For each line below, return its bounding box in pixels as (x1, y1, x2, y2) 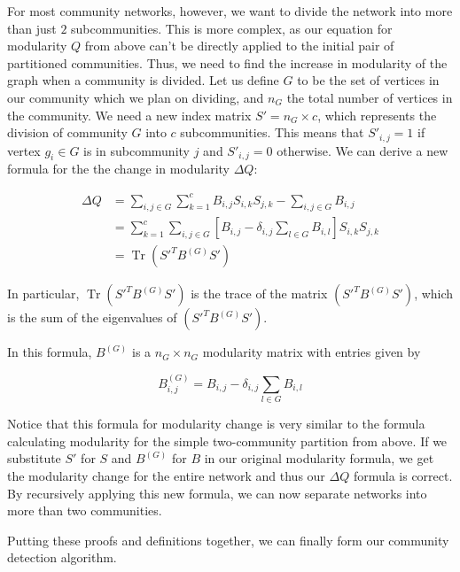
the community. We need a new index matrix (7, 105, 252, 124)
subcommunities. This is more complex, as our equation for (71, 19, 393, 37)
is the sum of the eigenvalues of (7, 308, 177, 327)
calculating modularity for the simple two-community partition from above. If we (7, 431, 448, 450)
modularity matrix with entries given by (202, 343, 421, 361)
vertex (7, 141, 41, 159)
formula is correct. (353, 466, 453, 484)
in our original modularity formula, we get (204, 449, 434, 468)
